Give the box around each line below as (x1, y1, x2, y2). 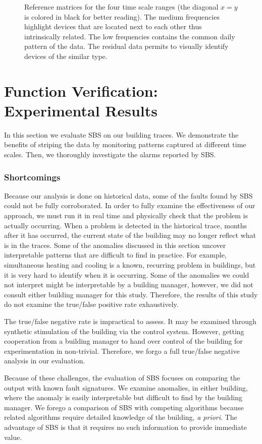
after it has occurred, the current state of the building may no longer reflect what (4, 230, 256, 240)
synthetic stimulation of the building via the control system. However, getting (4, 326, 244, 336)
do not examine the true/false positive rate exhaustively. (4, 299, 179, 309)
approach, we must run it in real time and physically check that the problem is (4, 210, 248, 221)
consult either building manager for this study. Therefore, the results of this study (4, 289, 258, 299)
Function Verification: (4, 80, 158, 101)
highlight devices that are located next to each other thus (24, 21, 202, 32)
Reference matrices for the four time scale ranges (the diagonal (24, 2, 219, 12)
